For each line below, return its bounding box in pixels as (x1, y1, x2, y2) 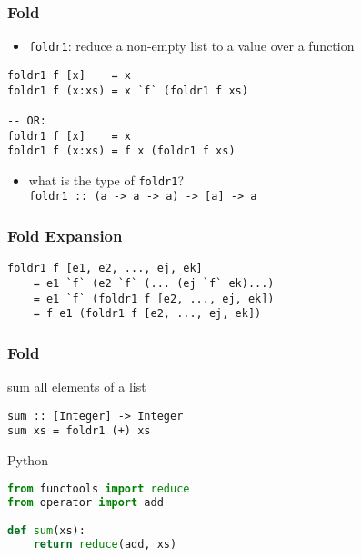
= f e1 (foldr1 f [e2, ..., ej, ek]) (33, 307, 262, 321)
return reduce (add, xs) (33, 537, 177, 551)
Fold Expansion (7, 224, 123, 247)
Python (7, 451, 48, 470)
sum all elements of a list (7, 377, 146, 396)
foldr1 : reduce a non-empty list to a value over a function (28, 36, 355, 55)
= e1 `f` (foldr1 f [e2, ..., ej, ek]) (33, 292, 275, 305)
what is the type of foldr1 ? (28, 170, 184, 189)
